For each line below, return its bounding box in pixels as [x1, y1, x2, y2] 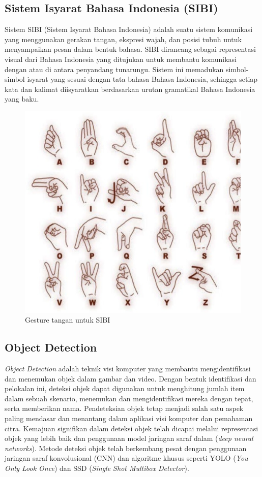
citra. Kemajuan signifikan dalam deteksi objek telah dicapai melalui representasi [5, 423, 258, 433]
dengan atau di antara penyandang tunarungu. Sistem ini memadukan [5, 63, 224, 74]
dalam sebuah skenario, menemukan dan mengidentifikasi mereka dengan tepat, [5, 393, 253, 403]
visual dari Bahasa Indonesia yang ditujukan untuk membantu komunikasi [5, 53, 237, 64]
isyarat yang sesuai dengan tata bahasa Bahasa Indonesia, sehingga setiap [27, 74, 258, 84]
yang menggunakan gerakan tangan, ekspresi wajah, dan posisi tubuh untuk [5, 34, 242, 44]
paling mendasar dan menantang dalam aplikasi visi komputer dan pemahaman [5, 413, 253, 424]
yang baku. [5, 93, 39, 104]
